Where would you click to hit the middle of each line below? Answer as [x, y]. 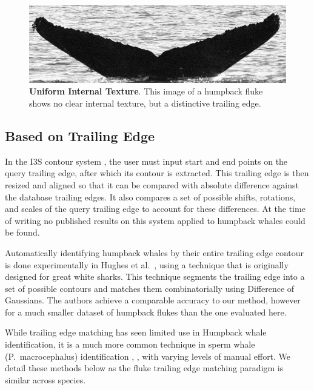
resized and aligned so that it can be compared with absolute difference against [152, 184]
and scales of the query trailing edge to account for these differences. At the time [155, 209]
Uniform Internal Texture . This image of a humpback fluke [146, 91]
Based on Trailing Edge [80, 135]
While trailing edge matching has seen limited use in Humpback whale [136, 332]
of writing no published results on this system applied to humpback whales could [155, 220]
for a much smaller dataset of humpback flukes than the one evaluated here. [146, 312]
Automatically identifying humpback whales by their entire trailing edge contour [154, 252]
